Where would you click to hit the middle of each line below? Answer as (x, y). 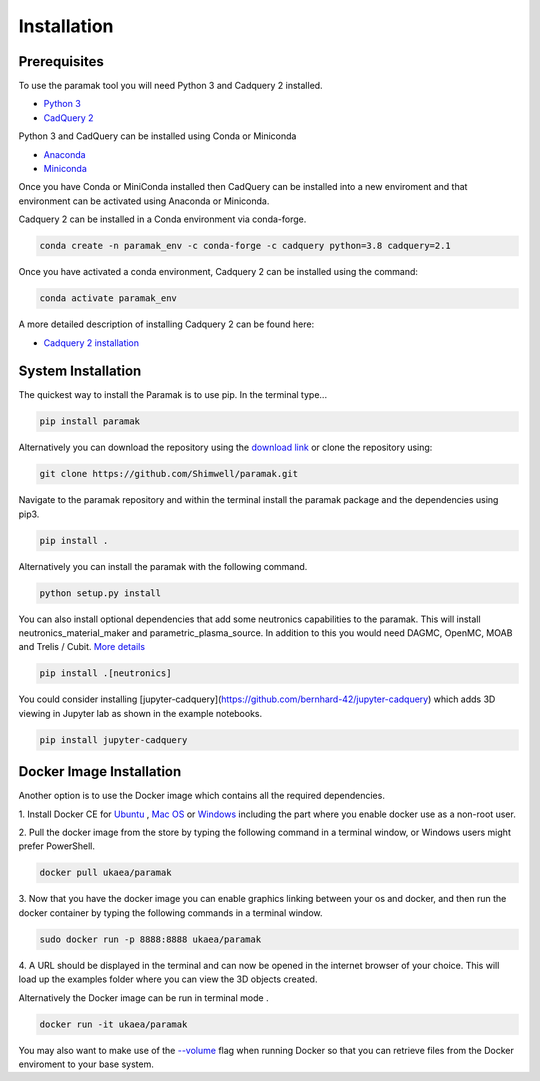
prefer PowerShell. (56, 846)
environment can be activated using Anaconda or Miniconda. (144, 201)
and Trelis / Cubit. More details (81, 647)
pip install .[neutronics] (105, 673)
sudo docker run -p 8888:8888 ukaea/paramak (150, 939)
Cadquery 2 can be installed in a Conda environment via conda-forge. (162, 219)
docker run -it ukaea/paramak (113, 1024)
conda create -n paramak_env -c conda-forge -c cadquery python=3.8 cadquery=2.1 (245, 246)
